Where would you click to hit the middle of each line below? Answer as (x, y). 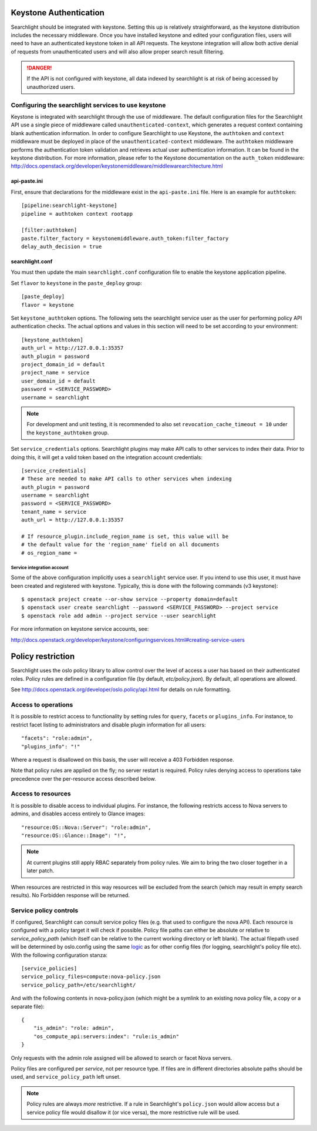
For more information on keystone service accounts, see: (80, 629)
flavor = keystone (48, 305)
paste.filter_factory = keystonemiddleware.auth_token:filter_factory (125, 238)
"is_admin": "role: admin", (74, 1028)
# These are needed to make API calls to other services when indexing (127, 479)
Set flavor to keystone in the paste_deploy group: (76, 283)
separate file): (28, 1006)
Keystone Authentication (58, 13)
